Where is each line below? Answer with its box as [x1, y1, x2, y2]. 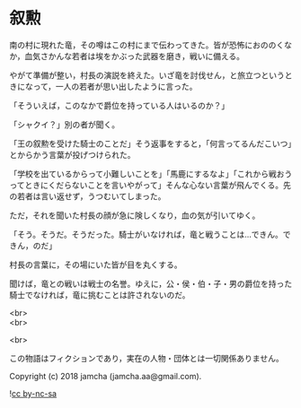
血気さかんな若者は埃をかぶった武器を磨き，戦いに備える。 [24, 50, 245, 61]
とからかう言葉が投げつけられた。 [9, 149, 136, 160]
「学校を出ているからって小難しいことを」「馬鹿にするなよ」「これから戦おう [9, 168, 293, 179]
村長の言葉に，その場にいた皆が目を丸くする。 [9, 259, 182, 270]
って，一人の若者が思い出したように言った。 [32, 81, 198, 91]
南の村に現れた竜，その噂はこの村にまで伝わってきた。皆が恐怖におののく [9, 39, 285, 50]
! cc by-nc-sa [9, 387, 57, 399]
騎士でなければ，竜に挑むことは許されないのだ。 [9, 289, 190, 300]
